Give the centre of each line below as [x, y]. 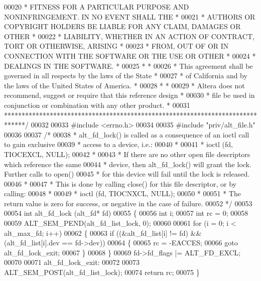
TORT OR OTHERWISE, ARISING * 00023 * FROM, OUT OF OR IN [116, 46]
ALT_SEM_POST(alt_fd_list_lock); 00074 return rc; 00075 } [102, 272]
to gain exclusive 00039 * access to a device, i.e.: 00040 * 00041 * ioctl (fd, [118, 144]
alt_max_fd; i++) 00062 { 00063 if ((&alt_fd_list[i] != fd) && [103, 233]
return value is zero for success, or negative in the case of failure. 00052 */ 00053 [128, 203]
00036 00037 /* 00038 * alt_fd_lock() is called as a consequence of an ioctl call [127, 134]
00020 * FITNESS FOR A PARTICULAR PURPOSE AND [97, 7]
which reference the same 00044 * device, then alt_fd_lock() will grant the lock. [128, 164]
